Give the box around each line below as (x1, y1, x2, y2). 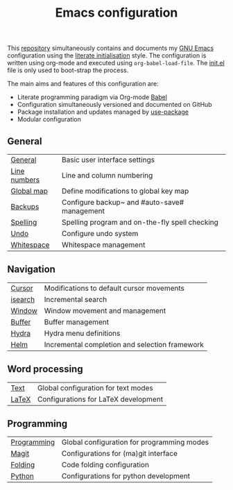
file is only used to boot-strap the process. (7, 66, 129, 74)
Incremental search (44, 294, 107, 304)
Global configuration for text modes (37, 383, 154, 393)
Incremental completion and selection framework (44, 339, 205, 349)
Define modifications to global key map (61, 186, 189, 196)
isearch (10, 294, 35, 304)
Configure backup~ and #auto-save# (61, 198, 184, 207)
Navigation (7, 264, 55, 276)
